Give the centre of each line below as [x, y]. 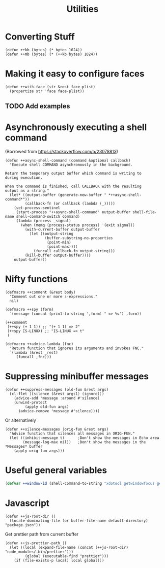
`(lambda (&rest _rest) [34, 353]
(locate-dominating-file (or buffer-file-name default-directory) [79, 521]
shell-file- [145, 212]
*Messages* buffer [24, 447]
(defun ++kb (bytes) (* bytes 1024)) [44, 50]
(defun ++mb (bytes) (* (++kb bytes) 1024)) [51, 54]
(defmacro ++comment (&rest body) [41, 292]
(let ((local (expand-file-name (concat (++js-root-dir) [69, 547]
